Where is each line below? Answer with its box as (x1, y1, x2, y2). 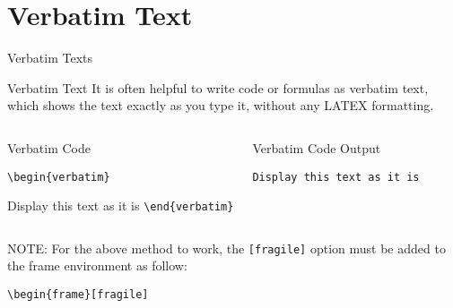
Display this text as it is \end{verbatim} (7, 196, 234, 215)
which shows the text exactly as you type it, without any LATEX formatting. (7, 96, 434, 115)
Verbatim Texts (7, 48, 93, 67)
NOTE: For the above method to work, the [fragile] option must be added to (7, 238, 446, 257)
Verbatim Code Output (252, 138, 381, 157)
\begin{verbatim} (7, 170, 110, 184)
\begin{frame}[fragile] (7, 288, 149, 302)
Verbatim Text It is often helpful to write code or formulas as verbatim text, (7, 78, 429, 97)
